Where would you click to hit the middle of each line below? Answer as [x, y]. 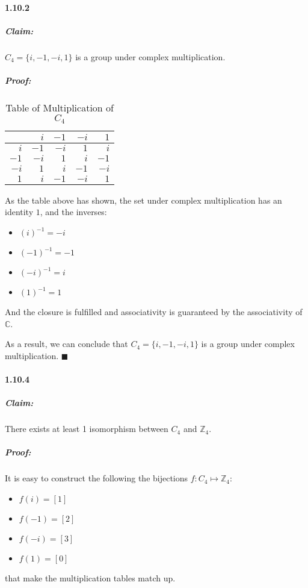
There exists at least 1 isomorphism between [87, 429]
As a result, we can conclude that [66, 344]
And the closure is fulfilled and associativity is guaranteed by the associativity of [154, 312]
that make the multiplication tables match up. [90, 577]
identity [19, 212]
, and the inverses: [73, 212]
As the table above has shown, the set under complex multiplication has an [143, 200]
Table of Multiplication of [60, 107]
